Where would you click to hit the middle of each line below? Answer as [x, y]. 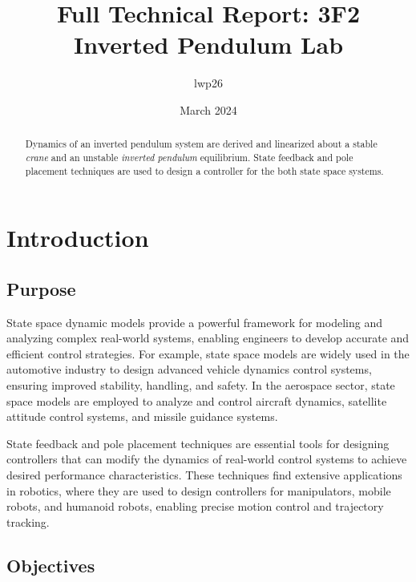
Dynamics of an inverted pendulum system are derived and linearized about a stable [201, 144]
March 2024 [208, 109]
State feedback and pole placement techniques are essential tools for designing [198, 443]
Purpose [41, 288]
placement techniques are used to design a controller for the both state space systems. [204, 170]
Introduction [78, 238]
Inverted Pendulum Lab [208, 44]
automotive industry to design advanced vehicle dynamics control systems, [189, 369]
